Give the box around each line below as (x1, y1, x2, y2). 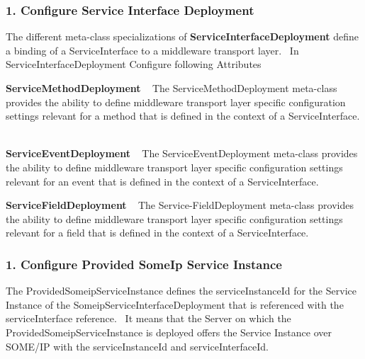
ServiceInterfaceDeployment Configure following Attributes (6, 57, 262, 72)
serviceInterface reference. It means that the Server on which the (6, 311, 291, 326)
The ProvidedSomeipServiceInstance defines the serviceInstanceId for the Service (6, 283, 356, 298)
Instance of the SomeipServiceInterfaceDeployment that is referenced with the (6, 297, 344, 312)
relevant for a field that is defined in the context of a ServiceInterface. (6, 225, 309, 240)
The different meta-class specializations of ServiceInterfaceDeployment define (6, 29, 359, 44)
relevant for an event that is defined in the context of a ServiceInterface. (6, 173, 319, 188)
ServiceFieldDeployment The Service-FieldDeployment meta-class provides (6, 198, 354, 212)
